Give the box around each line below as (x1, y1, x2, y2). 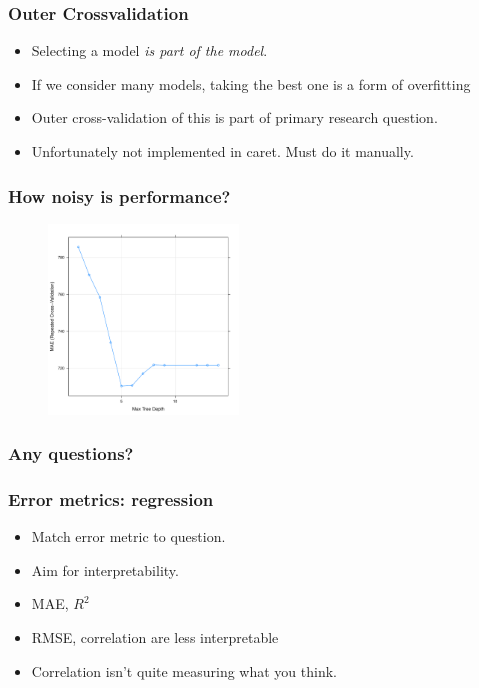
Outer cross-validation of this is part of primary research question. (31, 107, 438, 128)
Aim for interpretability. (31, 559, 179, 580)
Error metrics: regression (8, 486, 214, 511)
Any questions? (8, 441, 134, 466)
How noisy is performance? (8, 183, 231, 208)
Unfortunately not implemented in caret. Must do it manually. (31, 141, 414, 161)
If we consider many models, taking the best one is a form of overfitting (31, 73, 471, 94)
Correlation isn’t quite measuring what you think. (31, 660, 337, 681)
